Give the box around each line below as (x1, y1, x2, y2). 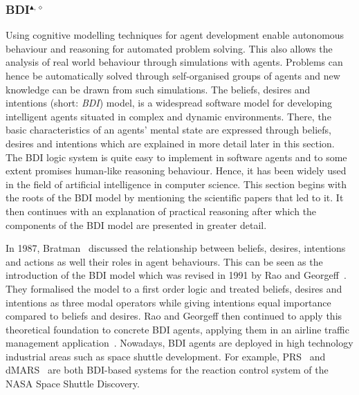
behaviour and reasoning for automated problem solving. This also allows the (6, 41, 333, 55)
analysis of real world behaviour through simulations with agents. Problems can (6, 55, 343, 69)
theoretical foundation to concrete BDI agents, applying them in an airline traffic (6, 322, 349, 336)
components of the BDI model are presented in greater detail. (6, 217, 267, 232)
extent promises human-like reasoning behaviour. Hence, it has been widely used (6, 163, 347, 178)
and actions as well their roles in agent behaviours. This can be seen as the (6, 254, 323, 268)
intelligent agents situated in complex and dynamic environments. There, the (6, 109, 331, 123)
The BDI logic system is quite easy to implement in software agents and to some (6, 149, 347, 164)
